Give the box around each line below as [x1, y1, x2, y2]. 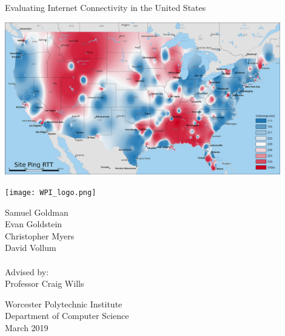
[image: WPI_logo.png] [5, 188, 96, 197]
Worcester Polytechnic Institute [5, 297, 122, 310]
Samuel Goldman [5, 205, 69, 218]
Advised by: [5, 265, 49, 278]
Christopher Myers [5, 229, 75, 242]
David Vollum [5, 241, 56, 254]
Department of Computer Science [5, 309, 129, 322]
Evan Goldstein [5, 218, 62, 230]
